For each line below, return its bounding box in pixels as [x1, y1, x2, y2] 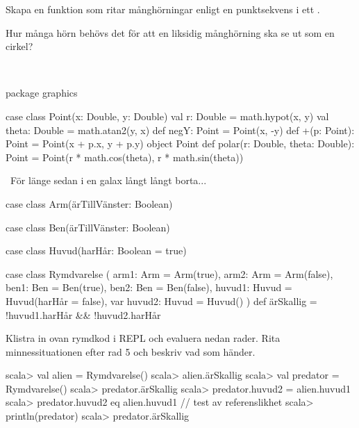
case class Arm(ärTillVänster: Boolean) [6, 196, 173, 211]
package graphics [6, 85, 78, 100]
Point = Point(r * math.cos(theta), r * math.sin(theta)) [6, 149, 244, 164]
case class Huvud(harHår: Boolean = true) [6, 243, 187, 258]
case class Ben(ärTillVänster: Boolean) [6, 220, 170, 234]
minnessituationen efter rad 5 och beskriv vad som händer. [6, 344, 256, 359]
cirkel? [6, 39, 33, 53]
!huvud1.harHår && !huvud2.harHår [6, 307, 161, 322]
